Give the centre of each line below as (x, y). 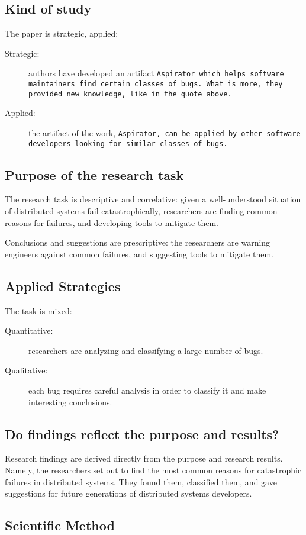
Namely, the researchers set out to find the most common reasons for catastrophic (153, 470)
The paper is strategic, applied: (62, 33)
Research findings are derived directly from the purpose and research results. (144, 458)
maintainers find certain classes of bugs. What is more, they (156, 84)
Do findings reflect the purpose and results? (142, 434)
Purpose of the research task (94, 174)
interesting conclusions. (70, 402)
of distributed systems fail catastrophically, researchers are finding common (141, 211)
